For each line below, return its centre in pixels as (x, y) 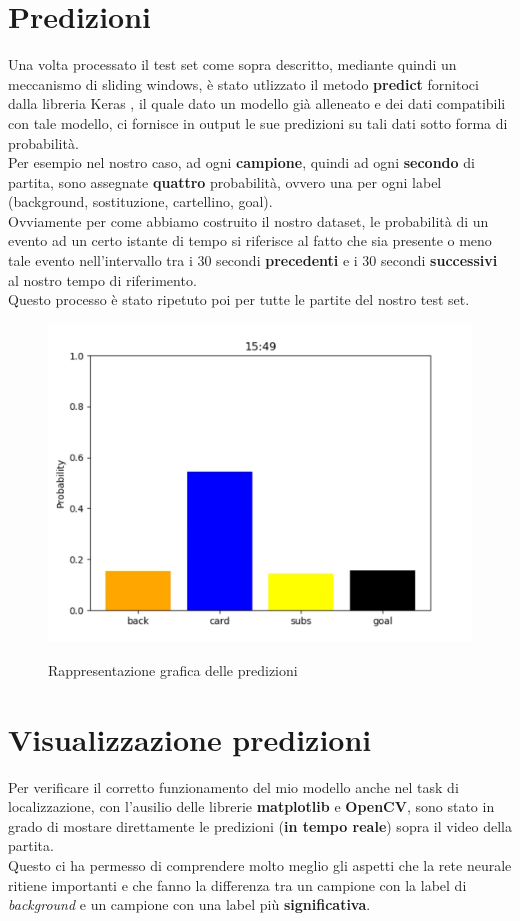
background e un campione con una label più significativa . (189, 904)
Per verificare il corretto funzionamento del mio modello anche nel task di (233, 786)
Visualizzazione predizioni (190, 738)
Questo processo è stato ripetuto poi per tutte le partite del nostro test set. (239, 299)
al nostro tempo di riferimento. (102, 279)
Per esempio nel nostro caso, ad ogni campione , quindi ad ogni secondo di (241, 162)
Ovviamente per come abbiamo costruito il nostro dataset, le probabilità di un (248, 220)
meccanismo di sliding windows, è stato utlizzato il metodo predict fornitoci (243, 83)
